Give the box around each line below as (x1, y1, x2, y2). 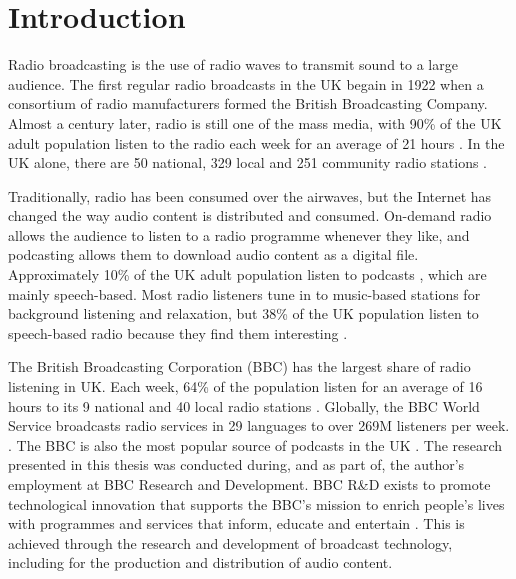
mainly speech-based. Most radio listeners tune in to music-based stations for (8, 283, 481, 304)
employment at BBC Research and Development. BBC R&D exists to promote (8, 474, 491, 494)
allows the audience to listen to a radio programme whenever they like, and (8, 224, 470, 245)
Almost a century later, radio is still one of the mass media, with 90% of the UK (8, 112, 502, 133)
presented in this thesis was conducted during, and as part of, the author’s (8, 454, 465, 475)
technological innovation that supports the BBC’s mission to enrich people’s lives (8, 493, 505, 514)
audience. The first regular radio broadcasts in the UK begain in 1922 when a (8, 73, 484, 94)
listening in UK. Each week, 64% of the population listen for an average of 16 (8, 376, 483, 397)
